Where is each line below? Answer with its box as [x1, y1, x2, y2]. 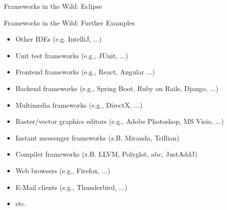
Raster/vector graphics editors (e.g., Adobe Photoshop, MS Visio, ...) [15, 116, 224, 126]
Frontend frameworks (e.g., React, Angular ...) [15, 67, 155, 77]
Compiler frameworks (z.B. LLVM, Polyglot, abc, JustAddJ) [15, 149, 198, 159]
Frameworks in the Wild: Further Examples [4, 17, 135, 27]
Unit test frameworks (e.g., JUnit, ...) [15, 50, 128, 60]
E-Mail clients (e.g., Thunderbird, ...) [15, 182, 127, 192]
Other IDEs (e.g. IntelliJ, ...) [15, 34, 102, 44]
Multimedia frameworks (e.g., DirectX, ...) [15, 99, 143, 110]
